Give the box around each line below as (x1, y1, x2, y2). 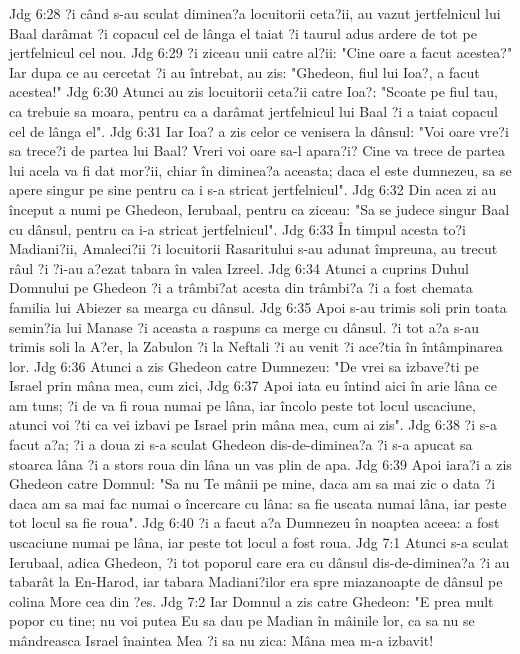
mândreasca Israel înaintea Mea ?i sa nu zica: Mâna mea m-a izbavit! (9, 630, 434, 650)
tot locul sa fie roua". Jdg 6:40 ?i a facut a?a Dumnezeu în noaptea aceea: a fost (9, 512, 500, 533)
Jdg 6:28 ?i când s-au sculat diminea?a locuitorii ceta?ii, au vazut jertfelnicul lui (9, 3, 501, 23)
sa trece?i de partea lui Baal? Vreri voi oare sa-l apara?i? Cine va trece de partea (9, 140, 506, 161)
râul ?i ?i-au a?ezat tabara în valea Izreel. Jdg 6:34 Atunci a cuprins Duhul (9, 257, 469, 278)
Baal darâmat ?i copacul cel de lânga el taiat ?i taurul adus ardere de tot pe (9, 22, 477, 43)
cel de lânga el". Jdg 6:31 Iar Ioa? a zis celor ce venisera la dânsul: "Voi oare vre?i (9, 120, 509, 141)
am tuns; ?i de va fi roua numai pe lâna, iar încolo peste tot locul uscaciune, (9, 394, 476, 415)
